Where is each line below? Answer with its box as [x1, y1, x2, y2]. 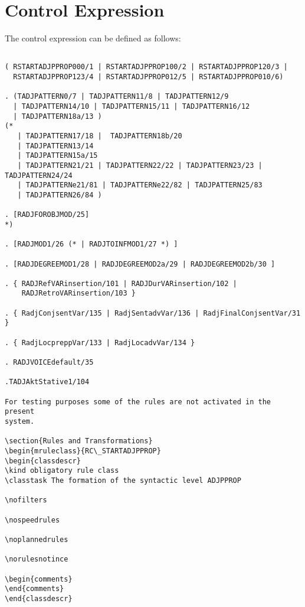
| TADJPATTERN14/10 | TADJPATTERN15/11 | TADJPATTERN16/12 [13, 102, 250, 111]
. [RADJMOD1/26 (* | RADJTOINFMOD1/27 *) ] [5, 240, 178, 249]
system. [5, 417, 35, 426]
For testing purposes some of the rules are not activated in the [5, 397, 271, 406]
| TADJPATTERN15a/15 [17, 151, 98, 160]
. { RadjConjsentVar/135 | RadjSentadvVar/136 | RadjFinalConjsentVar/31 [5, 309, 301, 317]
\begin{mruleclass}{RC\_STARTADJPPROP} [5, 446, 161, 455]
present [5, 407, 35, 416]
